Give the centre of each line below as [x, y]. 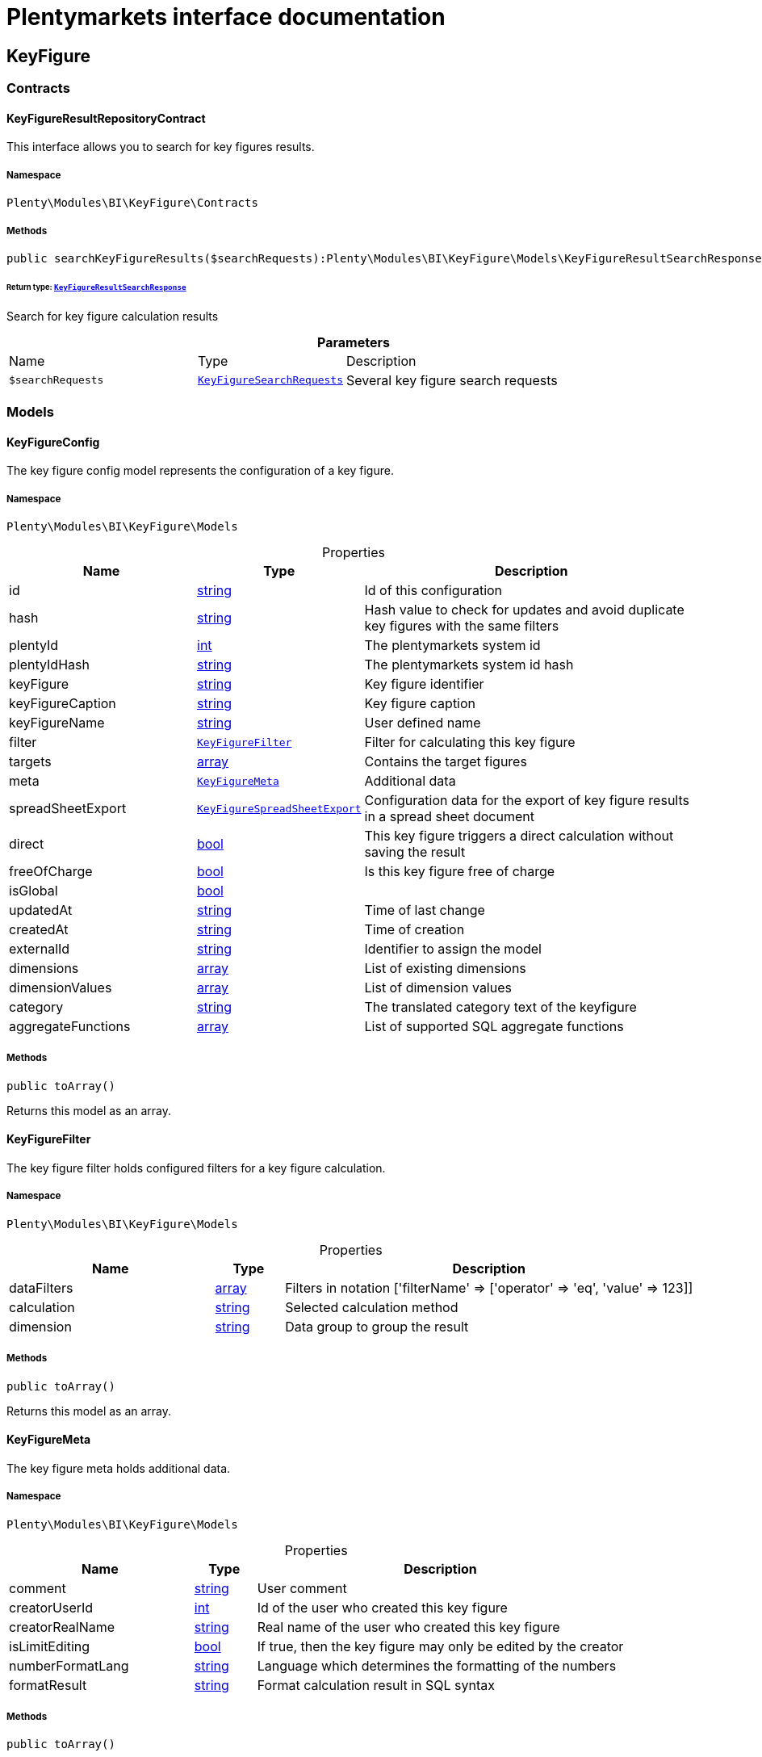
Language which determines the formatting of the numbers [437, 1665]
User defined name [423, 723]
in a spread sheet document [449, 817]
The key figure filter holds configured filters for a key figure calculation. [196, 1168]
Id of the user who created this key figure [382, 1607]
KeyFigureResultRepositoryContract [106, 118]
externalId [40, 949]
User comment [302, 1588]
